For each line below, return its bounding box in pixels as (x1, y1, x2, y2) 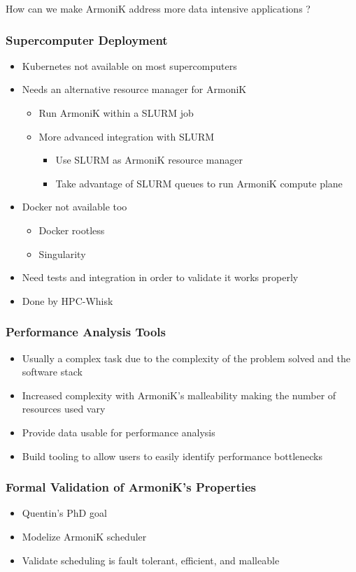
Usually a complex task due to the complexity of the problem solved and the (22, 350, 351, 365)
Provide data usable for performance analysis (22, 424, 215, 439)
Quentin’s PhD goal (22, 506, 107, 520)
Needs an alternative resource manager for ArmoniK (22, 82, 247, 96)
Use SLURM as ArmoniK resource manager (55, 152, 243, 167)
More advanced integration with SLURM (38, 129, 215, 143)
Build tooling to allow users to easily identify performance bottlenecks (22, 448, 322, 463)
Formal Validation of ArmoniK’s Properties (6, 478, 256, 496)
